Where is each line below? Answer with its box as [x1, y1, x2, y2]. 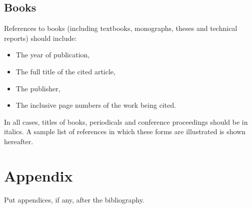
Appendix [4, 165, 73, 186]
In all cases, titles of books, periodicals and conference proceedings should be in [4, 116, 248, 127]
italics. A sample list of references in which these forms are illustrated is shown [4, 126, 246, 137]
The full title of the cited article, [15, 66, 115, 76]
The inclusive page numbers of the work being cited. [15, 100, 176, 110]
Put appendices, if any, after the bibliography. [4, 194, 144, 205]
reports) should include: [4, 32, 77, 43]
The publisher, [15, 83, 60, 93]
